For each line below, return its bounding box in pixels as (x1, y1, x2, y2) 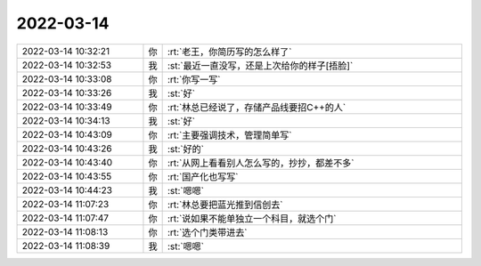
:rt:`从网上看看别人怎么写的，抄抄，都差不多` (167, 157, 355, 169)
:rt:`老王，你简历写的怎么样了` (167, 45, 293, 58)
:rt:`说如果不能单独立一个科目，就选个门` (167, 212, 338, 224)
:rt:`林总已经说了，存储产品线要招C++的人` (167, 101, 346, 113)
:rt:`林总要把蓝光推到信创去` (167, 198, 284, 211)
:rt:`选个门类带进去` (167, 226, 249, 238)
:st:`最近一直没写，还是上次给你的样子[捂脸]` (167, 59, 354, 71)
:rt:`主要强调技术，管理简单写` (167, 129, 293, 141)
